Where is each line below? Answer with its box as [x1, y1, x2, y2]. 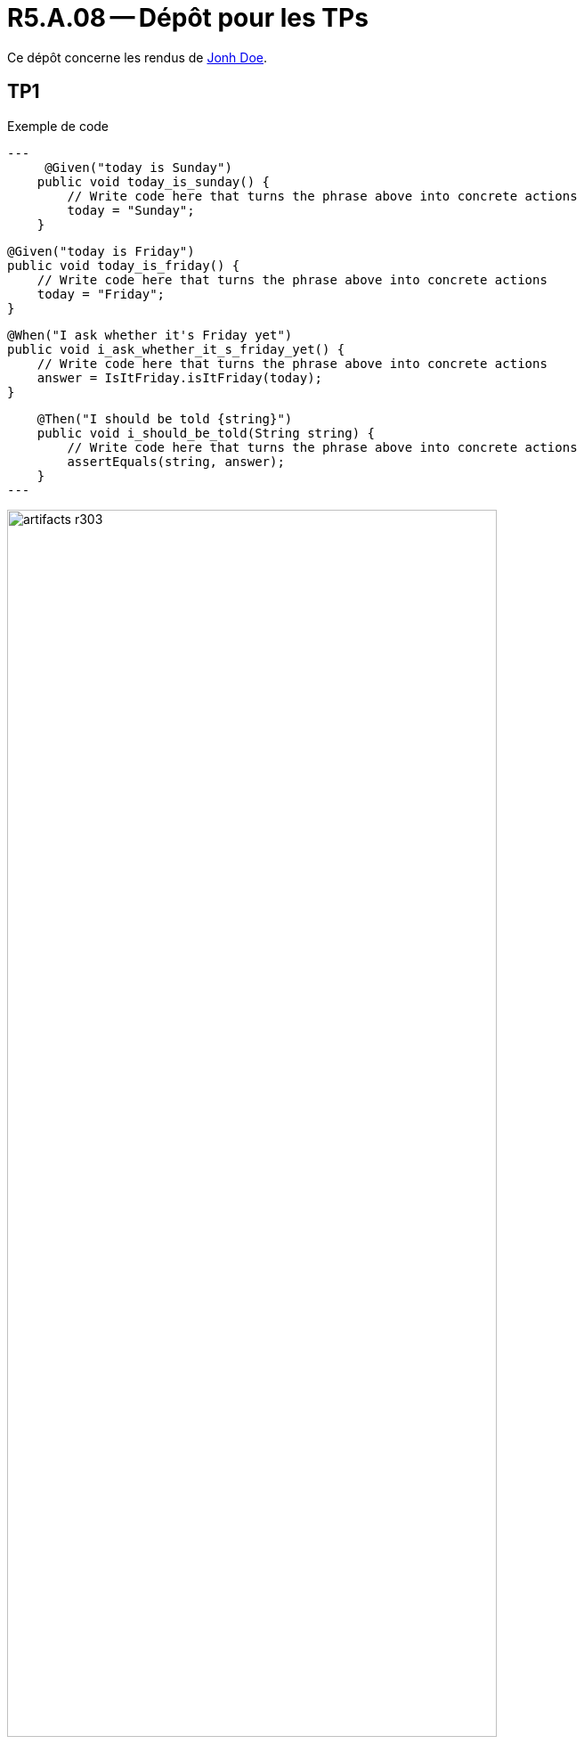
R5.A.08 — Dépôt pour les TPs [7, 3, 369, 33]
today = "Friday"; [36, 286, 166, 301]
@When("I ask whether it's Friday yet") [7, 327, 293, 342]
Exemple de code [7, 118, 109, 134]
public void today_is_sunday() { [36, 174, 271, 189]
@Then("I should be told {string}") [36, 411, 293, 426]
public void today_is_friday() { [7, 258, 240, 273]
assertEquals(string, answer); [67, 454, 285, 469]
